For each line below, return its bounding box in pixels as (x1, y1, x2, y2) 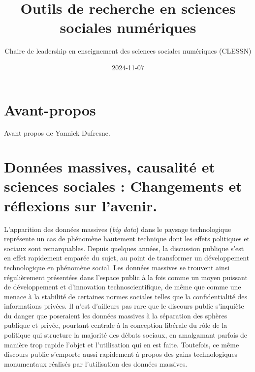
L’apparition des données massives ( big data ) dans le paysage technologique (4, 224, 231, 234)
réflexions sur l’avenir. (4, 195, 158, 215)
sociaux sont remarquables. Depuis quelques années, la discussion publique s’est (4, 243, 244, 253)
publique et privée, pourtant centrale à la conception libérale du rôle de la (4, 320, 227, 330)
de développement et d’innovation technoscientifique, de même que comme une (4, 282, 241, 292)
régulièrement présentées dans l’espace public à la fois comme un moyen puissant (4, 272, 248, 282)
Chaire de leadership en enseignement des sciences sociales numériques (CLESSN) (4, 46, 252, 56)
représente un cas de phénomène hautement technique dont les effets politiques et (4, 233, 250, 244)
